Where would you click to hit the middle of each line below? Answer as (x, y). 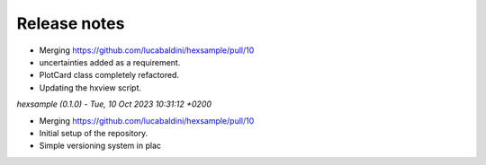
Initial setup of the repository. (94, 133)
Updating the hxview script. (90, 87)
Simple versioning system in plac (100, 146)
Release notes (71, 23)
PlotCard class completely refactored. (109, 75)
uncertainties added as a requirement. (110, 62)
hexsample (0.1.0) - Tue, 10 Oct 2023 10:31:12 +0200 (114, 104)
